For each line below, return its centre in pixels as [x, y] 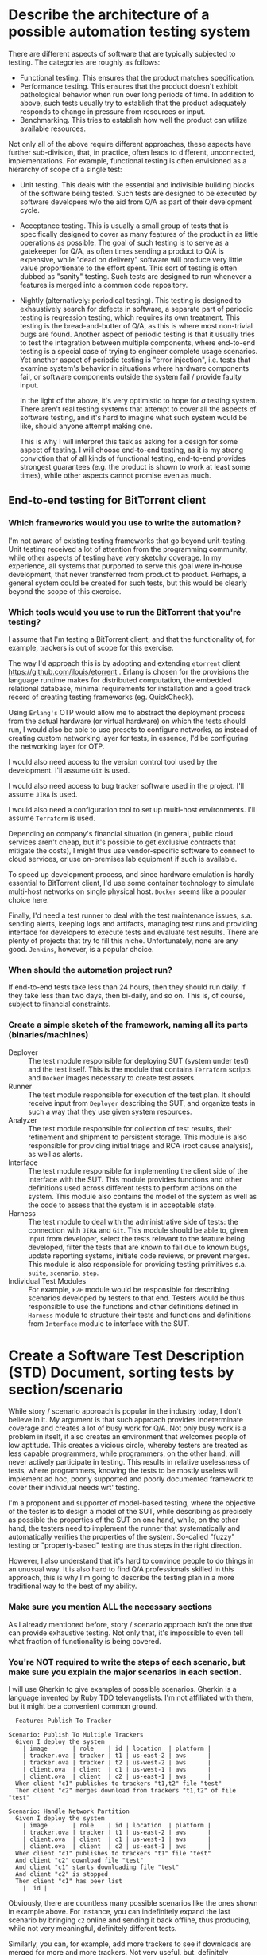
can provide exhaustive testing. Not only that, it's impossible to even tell [126, 1633]
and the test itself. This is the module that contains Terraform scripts [140, 1069]
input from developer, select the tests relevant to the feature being [136, 1238]
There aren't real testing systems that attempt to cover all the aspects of [138, 409]
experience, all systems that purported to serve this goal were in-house [125, 566]
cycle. [29, 210]
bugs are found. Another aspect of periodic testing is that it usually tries [137, 334]
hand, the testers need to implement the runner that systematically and [124, 1528]
